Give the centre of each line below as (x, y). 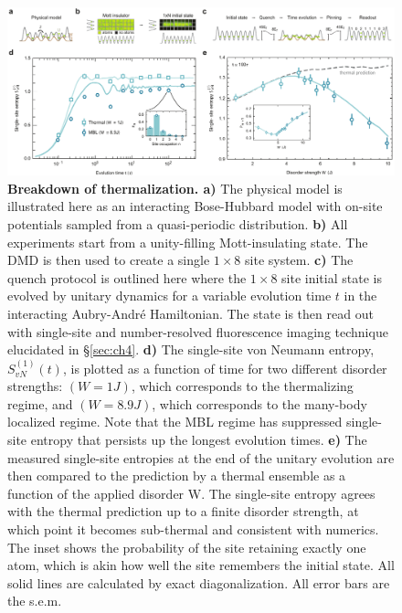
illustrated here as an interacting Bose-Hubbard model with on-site (195, 206)
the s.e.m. (35, 601)
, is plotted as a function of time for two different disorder (225, 368)
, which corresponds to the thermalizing (242, 386)
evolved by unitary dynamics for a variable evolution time (169, 296)
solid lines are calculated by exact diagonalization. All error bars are (199, 582)
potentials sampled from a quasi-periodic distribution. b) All (178, 224)
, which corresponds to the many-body (259, 403)
